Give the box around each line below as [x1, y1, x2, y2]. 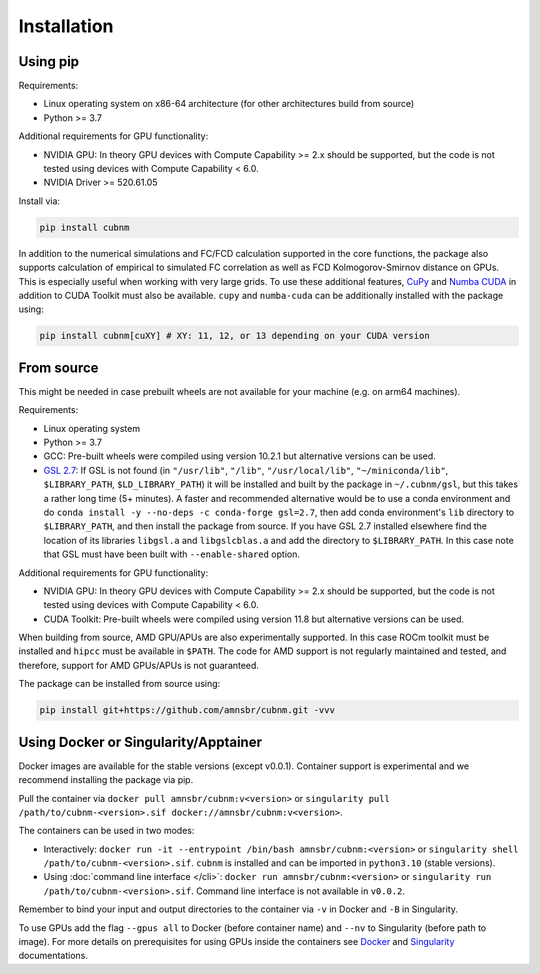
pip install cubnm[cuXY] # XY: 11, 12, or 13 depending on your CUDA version [39, 330, 430, 342]
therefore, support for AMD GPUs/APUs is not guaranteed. [18, 659, 260, 671]
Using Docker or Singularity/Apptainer [18, 733, 262, 750]
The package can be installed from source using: [18, 678, 221, 690]
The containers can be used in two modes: [18, 825, 195, 837]
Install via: [18, 195, 60, 207]
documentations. [18, 950, 89, 962]
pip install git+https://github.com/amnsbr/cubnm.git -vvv [39, 705, 335, 716]
